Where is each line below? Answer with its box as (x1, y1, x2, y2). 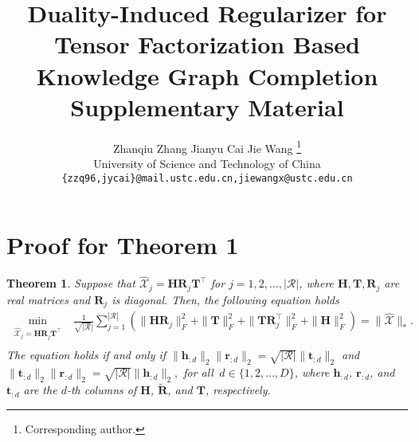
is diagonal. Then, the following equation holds (112, 291, 339, 307)
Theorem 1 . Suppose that (6, 275, 135, 291)
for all (183, 364, 213, 381)
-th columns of (66, 381, 137, 398)
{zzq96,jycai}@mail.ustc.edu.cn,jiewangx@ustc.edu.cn (61, 172, 353, 184)
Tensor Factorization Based (54, 28, 360, 61)
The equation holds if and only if (6, 346, 166, 363)
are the (23, 381, 57, 398)
